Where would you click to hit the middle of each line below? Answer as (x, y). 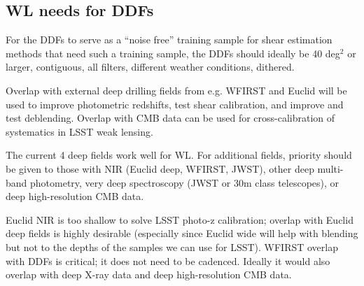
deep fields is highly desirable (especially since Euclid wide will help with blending (182, 233)
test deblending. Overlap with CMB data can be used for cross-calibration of (170, 118)
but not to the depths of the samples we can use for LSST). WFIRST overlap (172, 246)
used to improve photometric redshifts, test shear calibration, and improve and (175, 104)
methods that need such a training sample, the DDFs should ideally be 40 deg (173, 53)
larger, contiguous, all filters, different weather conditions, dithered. (150, 67)
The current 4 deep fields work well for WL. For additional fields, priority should (179, 155)
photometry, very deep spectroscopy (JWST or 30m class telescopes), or (185, 182)
